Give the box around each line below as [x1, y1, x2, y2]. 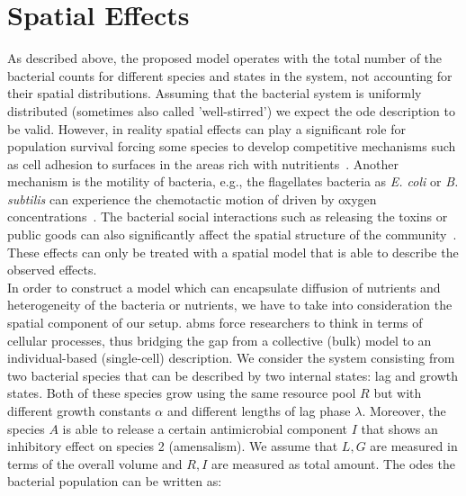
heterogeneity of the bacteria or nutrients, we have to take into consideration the [7, 295, 453, 314]
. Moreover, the [362, 401, 446, 419]
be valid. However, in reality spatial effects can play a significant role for [7, 119, 406, 138]
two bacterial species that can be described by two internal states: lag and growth [7, 365, 459, 384]
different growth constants [7, 401, 151, 419]
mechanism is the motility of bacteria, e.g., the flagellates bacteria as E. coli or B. [7, 172, 459, 191]
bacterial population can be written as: [7, 472, 222, 491]
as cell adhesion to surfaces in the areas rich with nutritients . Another [7, 154, 399, 173]
